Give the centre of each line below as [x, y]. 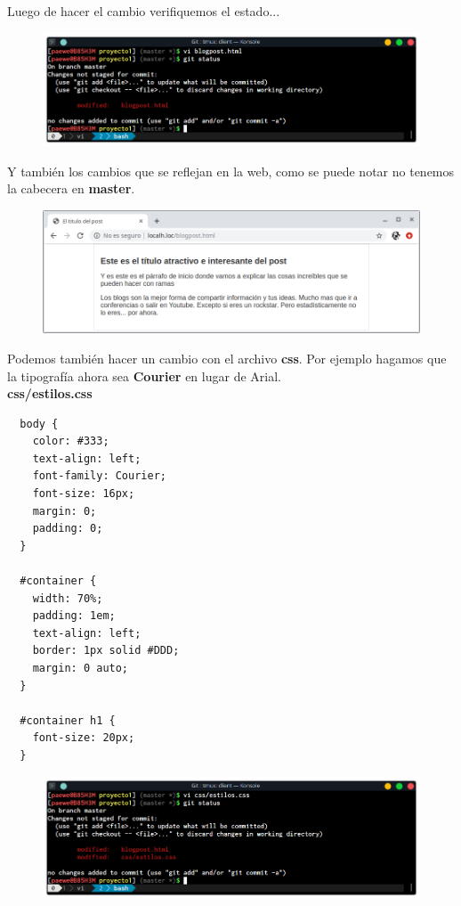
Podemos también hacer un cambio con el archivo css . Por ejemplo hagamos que [227, 358]
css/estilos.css [50, 393]
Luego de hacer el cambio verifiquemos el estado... [144, 11]
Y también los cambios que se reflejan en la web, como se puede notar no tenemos [231, 171]
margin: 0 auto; [81, 668]
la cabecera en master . [71, 188]
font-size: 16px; [84, 494]
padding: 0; [68, 529]
